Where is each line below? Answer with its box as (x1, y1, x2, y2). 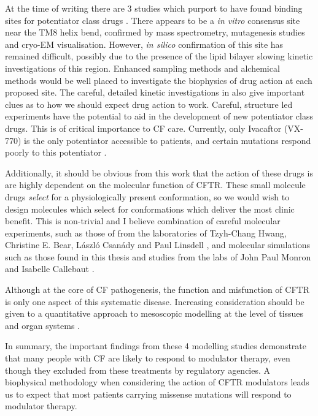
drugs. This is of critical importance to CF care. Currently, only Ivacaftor (5, 121, 282, 134)
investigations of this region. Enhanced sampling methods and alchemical (5, 61, 280, 74)
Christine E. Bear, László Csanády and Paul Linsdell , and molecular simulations (5, 238, 311, 251)
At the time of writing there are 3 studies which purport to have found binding (5, 2, 303, 14)
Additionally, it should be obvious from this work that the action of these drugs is (5, 166, 313, 179)
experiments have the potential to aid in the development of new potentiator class (5, 110, 313, 123)
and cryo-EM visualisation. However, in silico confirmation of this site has (5, 37, 284, 50)
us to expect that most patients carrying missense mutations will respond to (5, 387, 292, 400)
